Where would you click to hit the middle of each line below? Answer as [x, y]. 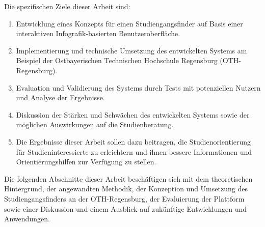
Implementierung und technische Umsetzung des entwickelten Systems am [131, 50]
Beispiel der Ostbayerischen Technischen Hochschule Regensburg [117, 60]
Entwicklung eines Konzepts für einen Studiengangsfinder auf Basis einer [129, 23]
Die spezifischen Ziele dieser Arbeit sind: [67, 6]
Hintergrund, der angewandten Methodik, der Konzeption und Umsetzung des [126, 189]
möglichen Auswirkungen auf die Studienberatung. [95, 124]
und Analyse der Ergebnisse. [60, 97]
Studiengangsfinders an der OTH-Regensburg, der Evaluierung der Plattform [124, 198]
